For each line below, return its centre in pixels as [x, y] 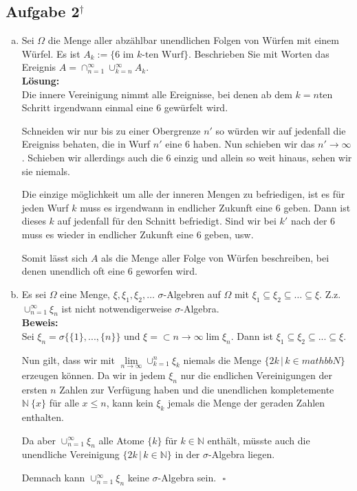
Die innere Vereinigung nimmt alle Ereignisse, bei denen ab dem [157, 94]
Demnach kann [53, 478]
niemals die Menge [222, 359]
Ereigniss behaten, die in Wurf [86, 144]
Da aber [39, 440]
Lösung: [41, 80]
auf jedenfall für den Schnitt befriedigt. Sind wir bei [167, 221]
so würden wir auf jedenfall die [281, 130]
